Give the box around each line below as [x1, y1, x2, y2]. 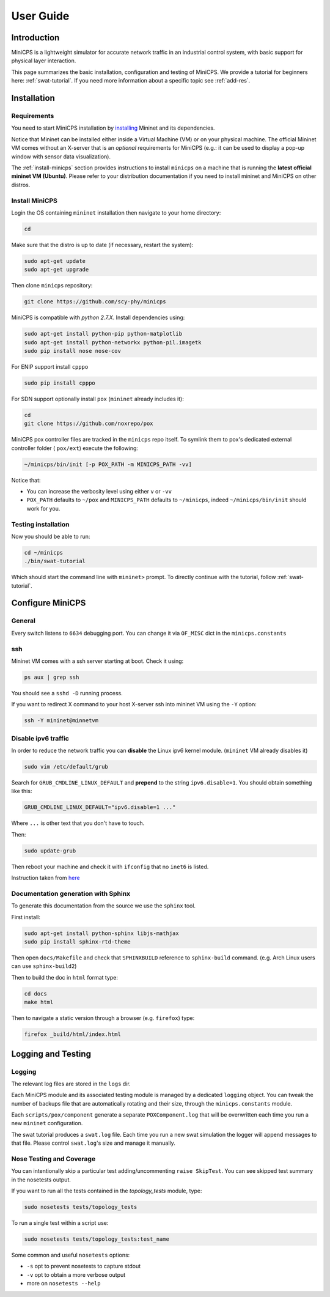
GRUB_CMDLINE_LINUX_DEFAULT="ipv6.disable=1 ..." [24, 804, 176, 811]
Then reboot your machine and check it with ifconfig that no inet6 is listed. [11, 863, 209, 870]
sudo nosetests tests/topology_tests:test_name [24, 1236, 169, 1243]
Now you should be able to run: [11, 533, 90, 540]
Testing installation [11, 520, 70, 528]
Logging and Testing [11, 1049, 92, 1059]
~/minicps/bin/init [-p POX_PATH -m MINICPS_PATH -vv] [24, 460, 192, 468]
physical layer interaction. [11, 57, 76, 64]
